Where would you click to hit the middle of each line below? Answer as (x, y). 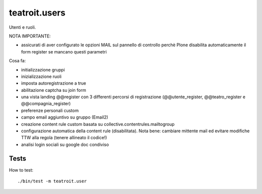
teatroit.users (37, 13)
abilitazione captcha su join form (54, 90)
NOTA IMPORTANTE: (30, 36)
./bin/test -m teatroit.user (52, 181)
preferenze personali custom (50, 110)
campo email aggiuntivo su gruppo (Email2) (65, 117)
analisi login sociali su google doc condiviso (65, 144)
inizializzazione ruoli (41, 76)
